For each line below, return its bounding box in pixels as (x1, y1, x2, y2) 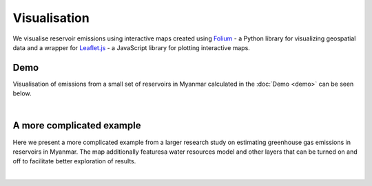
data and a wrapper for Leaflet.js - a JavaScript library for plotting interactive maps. (12, 43, 251, 51)
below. (12, 89, 32, 97)
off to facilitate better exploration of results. (12, 157, 136, 165)
